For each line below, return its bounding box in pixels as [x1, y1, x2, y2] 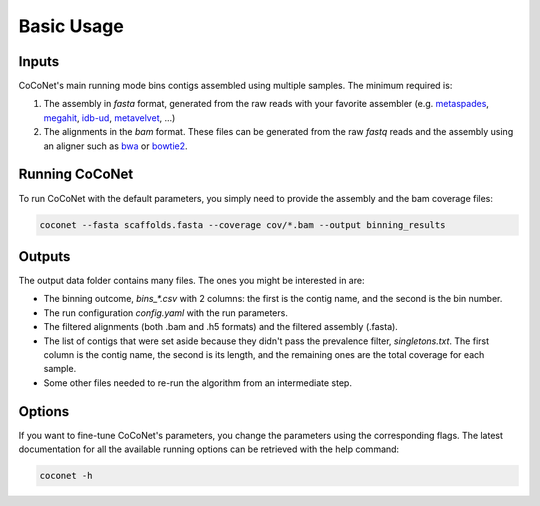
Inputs [18, 53, 60, 70]
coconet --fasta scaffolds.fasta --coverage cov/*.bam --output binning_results [39, 219, 446, 230]
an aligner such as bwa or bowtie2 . [43, 140, 189, 152]
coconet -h [39, 470, 93, 482]
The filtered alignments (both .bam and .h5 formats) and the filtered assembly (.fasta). [43, 321, 399, 333]
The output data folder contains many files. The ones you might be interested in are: [18, 275, 365, 287]
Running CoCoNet [18, 166, 134, 183]
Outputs [18, 248, 71, 265]
